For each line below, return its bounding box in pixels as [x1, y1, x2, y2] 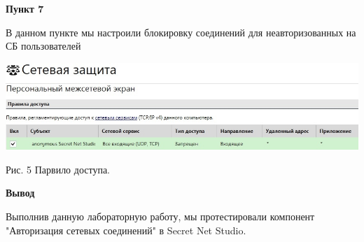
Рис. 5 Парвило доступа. [6, 162, 111, 176]
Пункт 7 [6, 1, 44, 15]
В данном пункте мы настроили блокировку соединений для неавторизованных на [6, 24, 356, 39]
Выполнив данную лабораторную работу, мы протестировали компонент [6, 209, 315, 224]
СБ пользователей [6, 38, 81, 53]
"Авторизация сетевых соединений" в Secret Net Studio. [6, 222, 246, 237]
